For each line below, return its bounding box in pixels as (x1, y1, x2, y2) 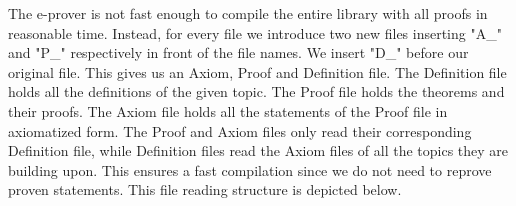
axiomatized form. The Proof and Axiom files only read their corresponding (8, 120, 472, 141)
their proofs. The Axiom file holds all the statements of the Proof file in (8, 100, 448, 121)
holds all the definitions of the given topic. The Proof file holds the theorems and (8, 81, 505, 102)
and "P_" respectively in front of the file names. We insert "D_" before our (8, 42, 469, 63)
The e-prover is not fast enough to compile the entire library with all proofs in (8, 3, 488, 23)
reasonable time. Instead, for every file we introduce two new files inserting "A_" (8, 22, 502, 43)
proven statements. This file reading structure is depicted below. (8, 179, 402, 200)
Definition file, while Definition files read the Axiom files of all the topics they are (8, 140, 509, 161)
